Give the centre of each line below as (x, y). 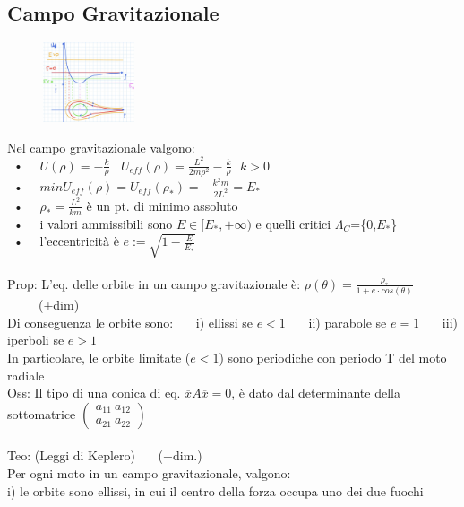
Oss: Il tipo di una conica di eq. (94, 393)
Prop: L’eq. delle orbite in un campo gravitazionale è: (154, 283)
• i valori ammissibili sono (93, 223)
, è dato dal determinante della (316, 393)
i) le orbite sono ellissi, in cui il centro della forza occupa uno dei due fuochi (215, 490)
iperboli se (36, 340)
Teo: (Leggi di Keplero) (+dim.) (105, 455)
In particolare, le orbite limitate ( (99, 358)
